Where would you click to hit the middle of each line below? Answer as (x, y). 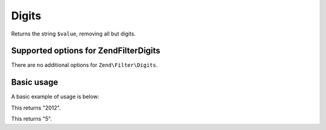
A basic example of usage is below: (55, 97)
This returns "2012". (36, 108)
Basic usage (35, 82)
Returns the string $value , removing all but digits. (73, 34)
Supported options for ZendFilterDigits (86, 51)
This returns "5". (32, 119)
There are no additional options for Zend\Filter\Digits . (85, 65)
